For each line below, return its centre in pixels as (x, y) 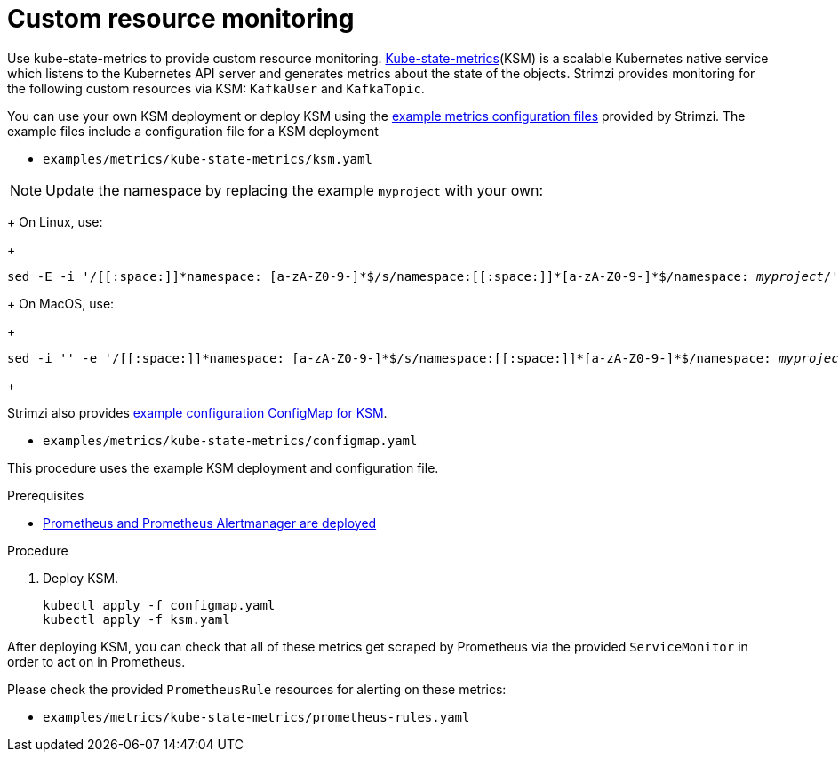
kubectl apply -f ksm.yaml (136, 619)
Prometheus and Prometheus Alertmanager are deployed (210, 523)
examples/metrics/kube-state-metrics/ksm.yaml (208, 159)
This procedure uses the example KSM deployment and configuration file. (223, 467)
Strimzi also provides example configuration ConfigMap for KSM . (197, 412)
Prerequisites (46, 495)
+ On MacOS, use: (61, 303)
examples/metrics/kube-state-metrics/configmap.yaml (230, 440)
